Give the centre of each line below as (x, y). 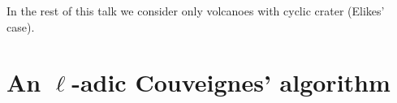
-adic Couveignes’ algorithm (231, 82)
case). (21, 26)
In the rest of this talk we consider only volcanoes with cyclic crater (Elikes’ (196, 11)
